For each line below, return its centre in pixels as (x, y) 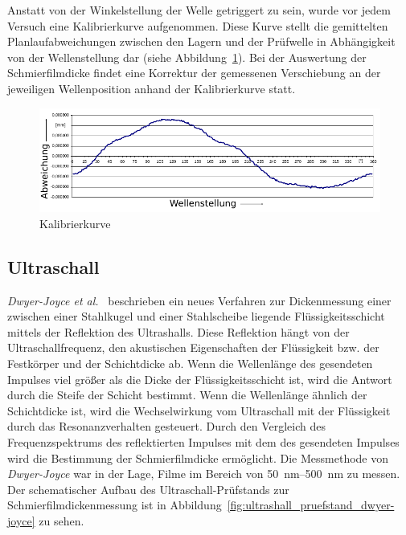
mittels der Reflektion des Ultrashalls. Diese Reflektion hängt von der (178, 331)
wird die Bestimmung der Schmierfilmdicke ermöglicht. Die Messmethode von (198, 457)
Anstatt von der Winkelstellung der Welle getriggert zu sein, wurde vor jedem (199, 10)
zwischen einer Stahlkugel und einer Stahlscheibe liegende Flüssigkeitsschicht (196, 316)
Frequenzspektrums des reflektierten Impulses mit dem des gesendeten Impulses (203, 442)
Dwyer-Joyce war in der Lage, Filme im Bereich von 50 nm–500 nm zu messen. (204, 474)
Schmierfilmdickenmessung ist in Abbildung (115, 505)
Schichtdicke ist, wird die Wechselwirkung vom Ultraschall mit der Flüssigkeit (199, 410)
